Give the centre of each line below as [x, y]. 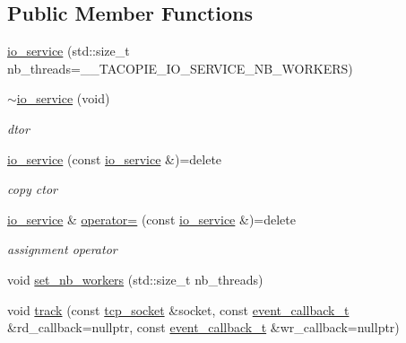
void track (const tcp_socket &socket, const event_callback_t [178, 309]
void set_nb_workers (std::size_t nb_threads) [135, 279]
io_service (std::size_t [69, 51]
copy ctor [32, 189]
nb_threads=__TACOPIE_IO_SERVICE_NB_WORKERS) [180, 68]
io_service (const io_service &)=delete [115, 158]
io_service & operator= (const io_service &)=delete [151, 219]
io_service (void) [63, 98]
